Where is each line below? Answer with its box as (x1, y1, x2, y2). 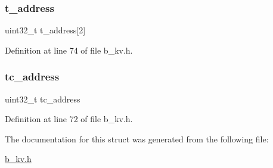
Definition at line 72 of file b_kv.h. (5, 113, 133, 125)
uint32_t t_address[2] (5, 24, 86, 36)
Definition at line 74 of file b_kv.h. (5, 43, 133, 56)
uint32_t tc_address (5, 92, 80, 105)
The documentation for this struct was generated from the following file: (5, 132, 269, 145)
